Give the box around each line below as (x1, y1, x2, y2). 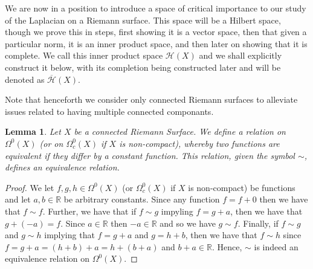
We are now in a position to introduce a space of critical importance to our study (5, 2, 306, 14)
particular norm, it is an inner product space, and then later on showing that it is (5, 37, 308, 50)
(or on (39, 137, 63, 149)
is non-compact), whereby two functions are (119, 137, 280, 149)
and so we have (160, 216, 216, 229)
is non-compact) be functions (188, 181, 295, 193)
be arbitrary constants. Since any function (63, 193, 220, 206)
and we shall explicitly (199, 49, 282, 62)
